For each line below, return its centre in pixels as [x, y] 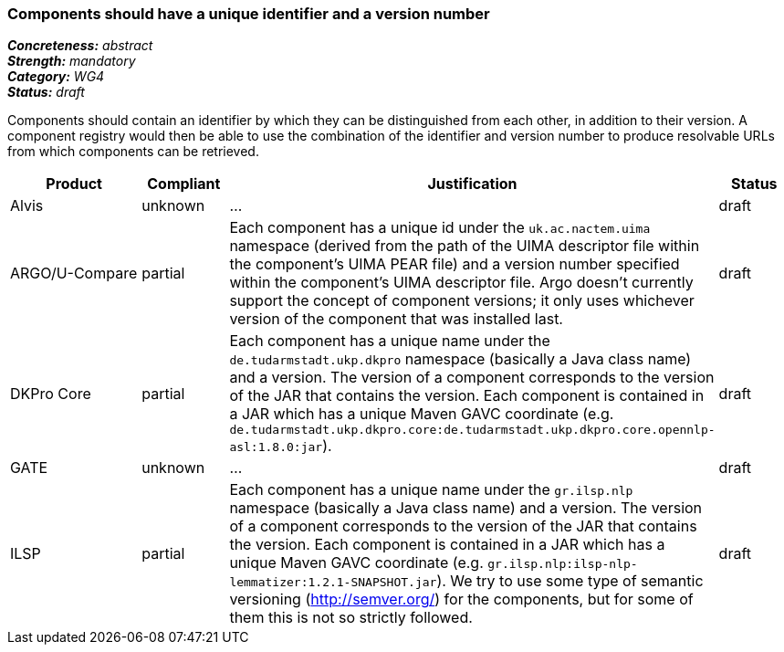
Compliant [184, 184]
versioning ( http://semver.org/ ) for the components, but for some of [461, 599]
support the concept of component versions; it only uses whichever [462, 301]
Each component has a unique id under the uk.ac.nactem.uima [440, 228]
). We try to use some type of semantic [570, 581]
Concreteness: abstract [80, 46]
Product [74, 184]
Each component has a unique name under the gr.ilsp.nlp [431, 490]
